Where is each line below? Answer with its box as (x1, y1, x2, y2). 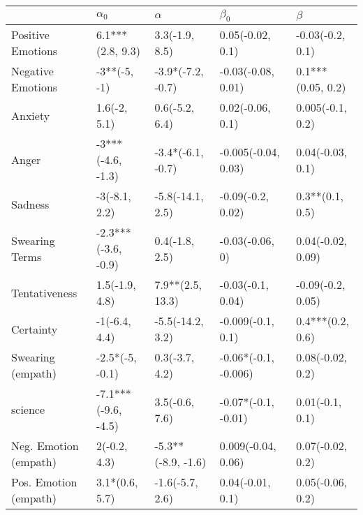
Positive (11, 27, 50, 43)
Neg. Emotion (11, 438, 79, 454)
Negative (11, 63, 54, 80)
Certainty (11, 320, 58, 337)
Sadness (11, 195, 50, 212)
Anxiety (11, 107, 50, 124)
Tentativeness (11, 284, 77, 301)
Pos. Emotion (11, 474, 77, 491)
